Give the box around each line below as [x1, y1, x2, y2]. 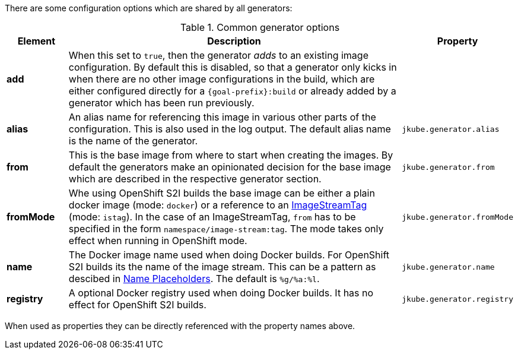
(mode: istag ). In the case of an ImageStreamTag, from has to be [68, 211, 356, 223]
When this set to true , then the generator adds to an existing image [68, 49, 368, 61]
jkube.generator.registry [402, 294, 513, 304]
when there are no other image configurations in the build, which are [68, 73, 375, 85]
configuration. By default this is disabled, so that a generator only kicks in [68, 61, 397, 73]
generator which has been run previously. [68, 97, 255, 109]
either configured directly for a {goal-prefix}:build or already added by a [68, 85, 396, 97]
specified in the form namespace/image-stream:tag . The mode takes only [68, 223, 384, 235]
